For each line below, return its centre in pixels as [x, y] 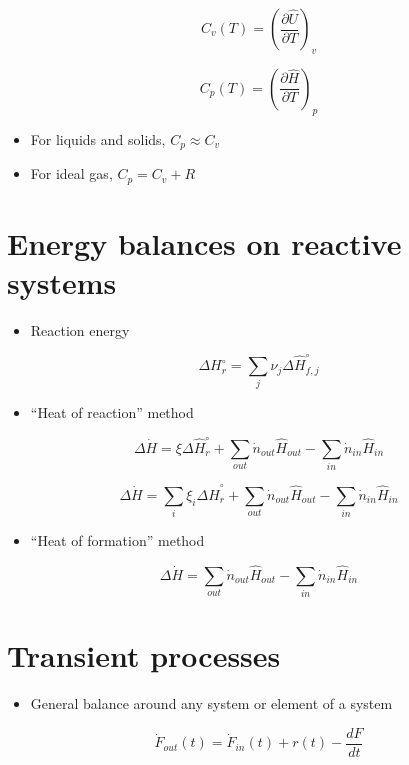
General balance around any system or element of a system [211, 703]
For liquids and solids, [98, 138]
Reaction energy [80, 329]
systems [62, 281]
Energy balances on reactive [204, 242]
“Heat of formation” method [117, 540]
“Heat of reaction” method [112, 412]
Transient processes [144, 655]
